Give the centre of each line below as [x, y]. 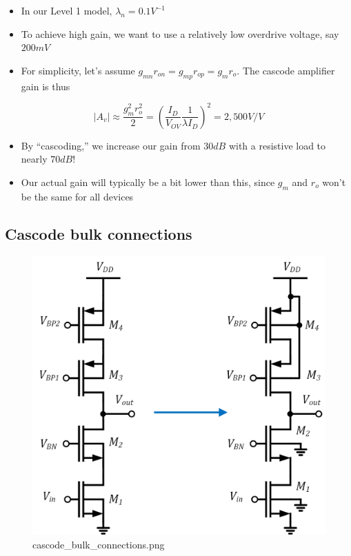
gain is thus [46, 86]
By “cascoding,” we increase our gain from [111, 145]
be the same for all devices [77, 196]
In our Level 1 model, [67, 10]
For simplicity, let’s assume [78, 70]
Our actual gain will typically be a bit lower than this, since [148, 182]
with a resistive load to [277, 145]
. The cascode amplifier [286, 70]
